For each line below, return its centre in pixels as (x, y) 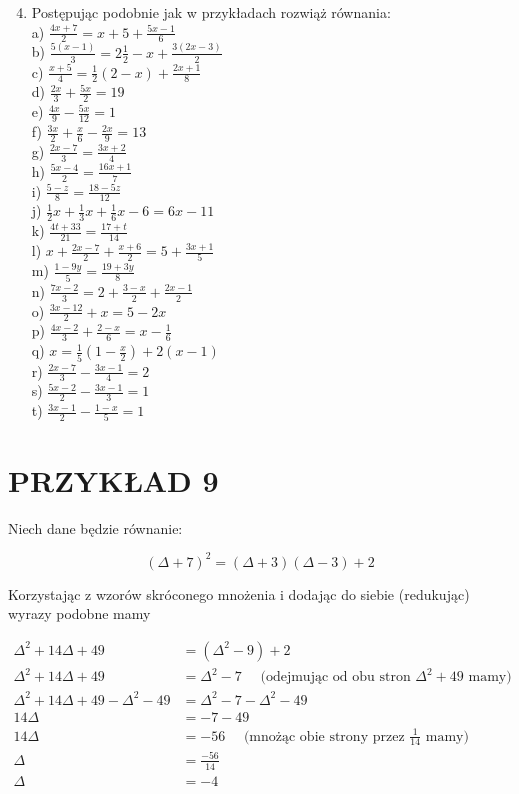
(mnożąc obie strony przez (324, 736)
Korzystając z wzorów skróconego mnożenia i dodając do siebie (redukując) (239, 593)
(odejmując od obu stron (335, 677)
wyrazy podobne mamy (79, 613)
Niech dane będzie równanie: (95, 527)
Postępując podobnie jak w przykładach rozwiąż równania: (211, 12)
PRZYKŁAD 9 (113, 479)
